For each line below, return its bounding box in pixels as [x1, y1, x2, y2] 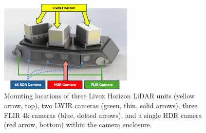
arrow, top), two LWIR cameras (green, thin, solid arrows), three [4, 100, 198, 110]
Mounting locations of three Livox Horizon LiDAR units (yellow [4, 91, 195, 101]
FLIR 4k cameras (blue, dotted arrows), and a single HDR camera [4, 110, 202, 120]
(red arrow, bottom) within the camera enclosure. [4, 119, 152, 130]
